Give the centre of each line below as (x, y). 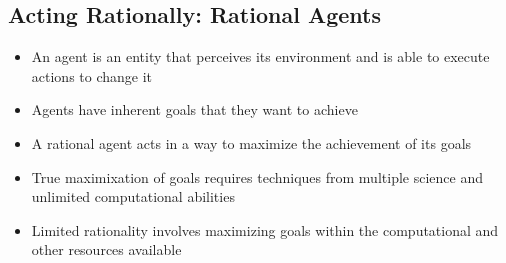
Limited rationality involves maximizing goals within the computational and (265, 229)
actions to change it (92, 75)
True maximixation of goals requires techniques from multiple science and (257, 176)
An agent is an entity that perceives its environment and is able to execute (260, 56)
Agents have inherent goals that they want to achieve (194, 109)
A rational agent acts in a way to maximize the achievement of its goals (251, 142)
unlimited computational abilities (133, 196)
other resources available (106, 249)
